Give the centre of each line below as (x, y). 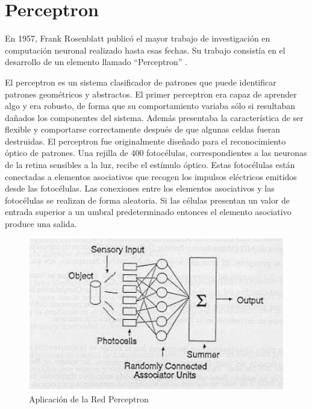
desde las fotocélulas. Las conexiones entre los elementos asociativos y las (140, 188)
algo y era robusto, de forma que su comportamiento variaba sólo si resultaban (150, 106)
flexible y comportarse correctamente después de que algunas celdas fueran (143, 129)
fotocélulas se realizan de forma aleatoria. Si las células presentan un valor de (148, 200)
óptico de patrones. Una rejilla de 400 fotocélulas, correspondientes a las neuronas (156, 153)
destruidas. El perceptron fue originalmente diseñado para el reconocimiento (145, 141)
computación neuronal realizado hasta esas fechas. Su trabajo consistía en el (145, 50)
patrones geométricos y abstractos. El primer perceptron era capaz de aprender (151, 94)
